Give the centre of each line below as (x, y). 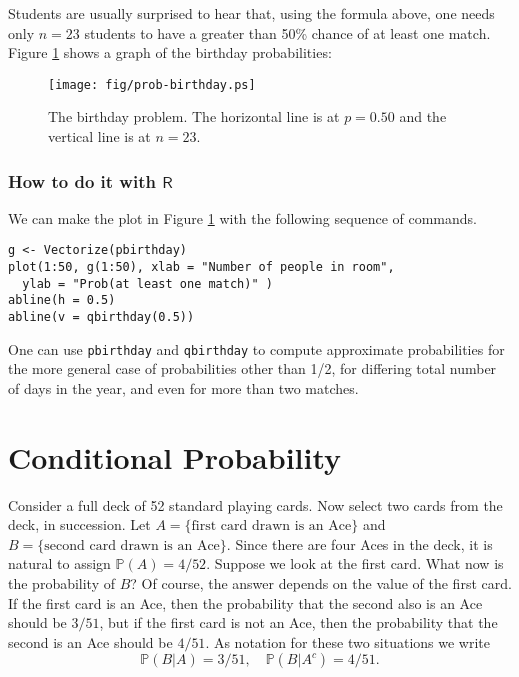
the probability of (62, 583)
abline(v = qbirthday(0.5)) (101, 317)
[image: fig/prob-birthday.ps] (152, 84)
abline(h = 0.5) (62, 300)
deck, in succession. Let (79, 524)
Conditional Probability (175, 456)
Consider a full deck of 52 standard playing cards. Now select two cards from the (255, 504)
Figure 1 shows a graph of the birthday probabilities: (170, 52)
